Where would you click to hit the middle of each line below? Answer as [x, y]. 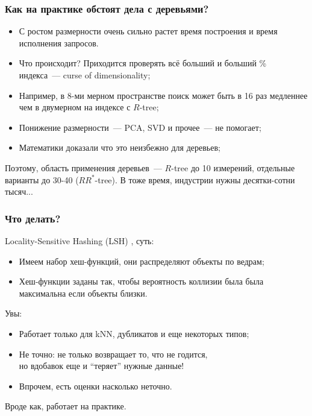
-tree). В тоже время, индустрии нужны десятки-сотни [195, 179]
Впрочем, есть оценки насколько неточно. [95, 386]
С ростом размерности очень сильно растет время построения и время [148, 31]
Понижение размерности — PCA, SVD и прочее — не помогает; [140, 127]
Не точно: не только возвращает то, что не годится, [113, 354]
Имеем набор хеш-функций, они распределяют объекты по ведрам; [142, 261]
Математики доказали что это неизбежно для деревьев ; [120, 147]
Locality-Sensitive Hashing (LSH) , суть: [80, 240]
